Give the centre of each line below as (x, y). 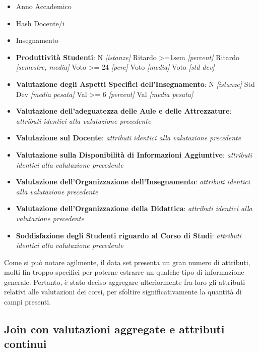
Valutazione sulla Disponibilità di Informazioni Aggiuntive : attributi (134, 154)
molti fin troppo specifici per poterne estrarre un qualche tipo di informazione (124, 272)
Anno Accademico (44, 6)
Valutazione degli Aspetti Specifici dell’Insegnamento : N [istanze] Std (135, 84)
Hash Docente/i (40, 23)
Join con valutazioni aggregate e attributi (114, 329)
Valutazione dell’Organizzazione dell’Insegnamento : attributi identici (133, 182)
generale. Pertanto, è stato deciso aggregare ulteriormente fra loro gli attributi (125, 282)
